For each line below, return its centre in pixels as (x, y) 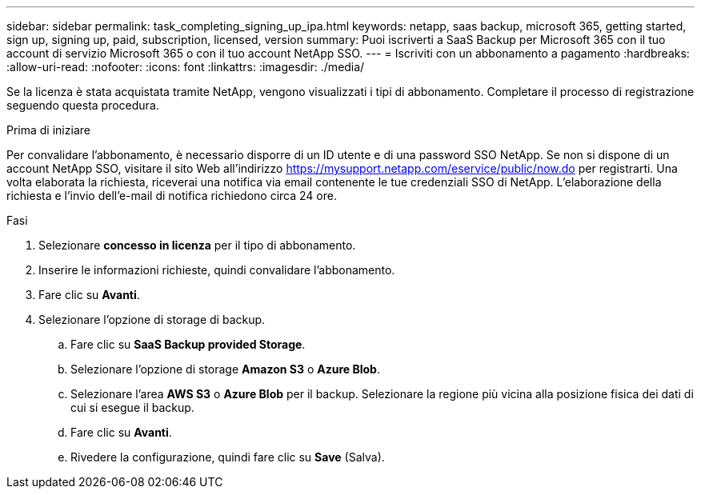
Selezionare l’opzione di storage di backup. (152, 319)
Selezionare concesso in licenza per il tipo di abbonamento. (197, 245)
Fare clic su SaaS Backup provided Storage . (188, 344)
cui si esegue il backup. (132, 407)
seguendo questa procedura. (83, 105)
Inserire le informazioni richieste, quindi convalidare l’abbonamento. (217, 270)
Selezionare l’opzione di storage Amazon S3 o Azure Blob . (225, 369)
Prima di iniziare (48, 130)
